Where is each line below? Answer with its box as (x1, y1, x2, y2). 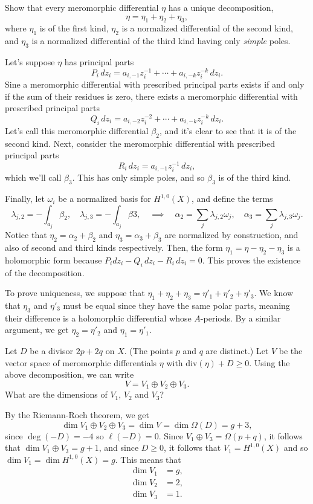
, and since (98, 441, 139, 454)
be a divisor (30, 344, 74, 357)
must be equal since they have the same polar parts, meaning (63, 299, 290, 311)
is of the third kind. (218, 171, 291, 184)
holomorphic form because (5, 253, 102, 266)
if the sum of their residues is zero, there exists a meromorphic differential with (5, 89, 298, 102)
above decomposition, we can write (5, 368, 134, 381)
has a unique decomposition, (168, 1, 274, 13)
